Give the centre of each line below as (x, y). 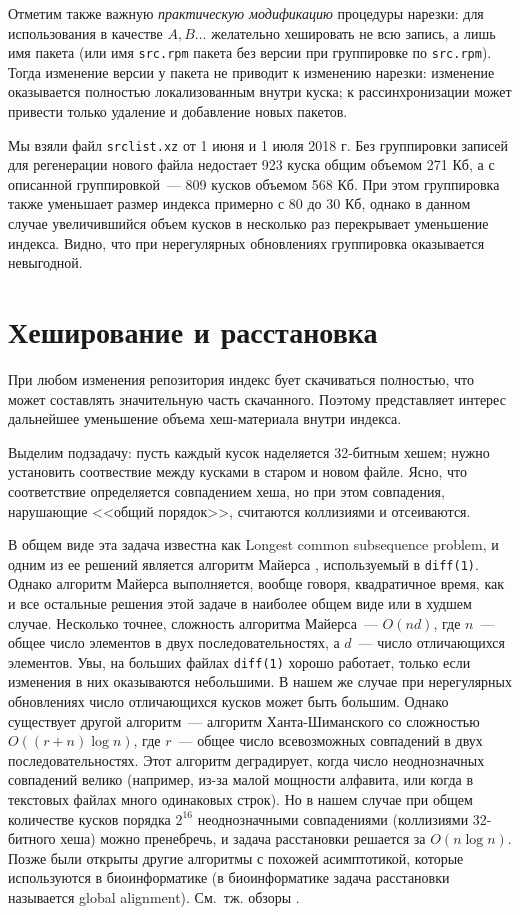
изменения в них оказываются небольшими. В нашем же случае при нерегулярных (260, 681)
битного (32, 838)
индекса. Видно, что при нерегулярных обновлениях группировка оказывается (246, 242)
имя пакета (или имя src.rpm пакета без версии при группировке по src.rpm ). (250, 52)
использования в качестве (85, 32)
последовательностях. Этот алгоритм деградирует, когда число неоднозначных (246, 759)
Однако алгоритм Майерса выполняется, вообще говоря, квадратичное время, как (256, 583)
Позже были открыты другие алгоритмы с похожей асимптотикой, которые (236, 857)
